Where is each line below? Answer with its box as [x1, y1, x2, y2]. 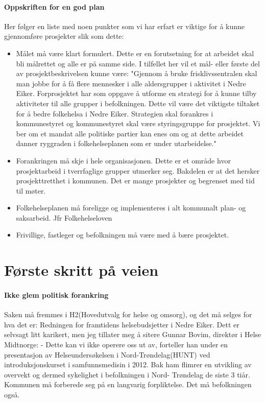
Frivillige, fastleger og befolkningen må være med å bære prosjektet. [16, 229, 229, 240]
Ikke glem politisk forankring [4, 290, 109, 300]
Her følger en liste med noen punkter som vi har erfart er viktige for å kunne [4, 20, 245, 31]
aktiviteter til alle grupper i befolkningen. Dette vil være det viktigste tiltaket [16, 98, 260, 108]
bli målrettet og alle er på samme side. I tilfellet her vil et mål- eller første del [16, 58, 260, 68]
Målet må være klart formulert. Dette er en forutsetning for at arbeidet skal [16, 48, 254, 58]
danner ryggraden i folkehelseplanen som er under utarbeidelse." [16, 138, 216, 149]
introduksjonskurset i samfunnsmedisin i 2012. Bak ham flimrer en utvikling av [4, 359, 252, 370]
